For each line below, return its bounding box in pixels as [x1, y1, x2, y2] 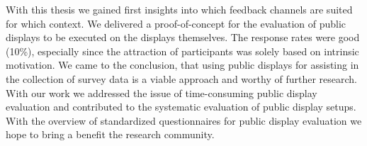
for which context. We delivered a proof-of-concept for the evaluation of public [6, 16, 346, 30]
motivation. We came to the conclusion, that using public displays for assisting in [6, 57, 359, 72]
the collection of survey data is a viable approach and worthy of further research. [6, 71, 357, 86]
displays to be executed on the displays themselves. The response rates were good [6, 30, 360, 45]
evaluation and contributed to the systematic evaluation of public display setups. [6, 99, 356, 114]
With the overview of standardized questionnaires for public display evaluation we [6, 113, 362, 128]
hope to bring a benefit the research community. [6, 127, 215, 142]
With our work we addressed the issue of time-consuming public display [6, 85, 317, 100]
